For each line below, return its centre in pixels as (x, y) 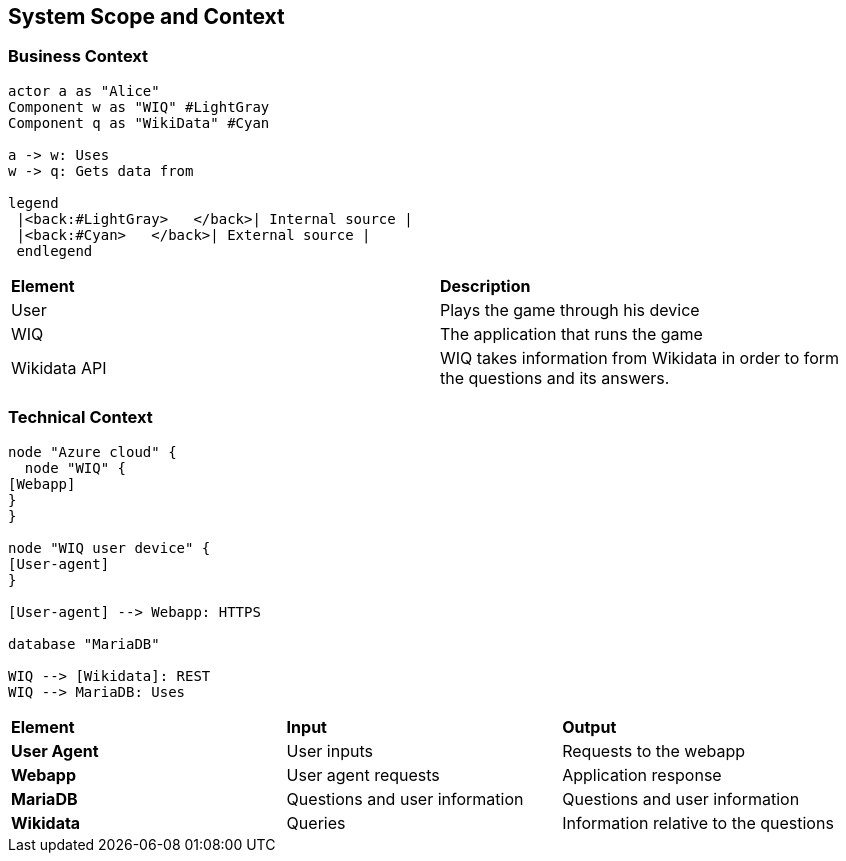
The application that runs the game (571, 333)
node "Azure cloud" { (92, 451)
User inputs (329, 750)
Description (485, 285)
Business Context (78, 56)
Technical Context (80, 417)
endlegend (54, 250)
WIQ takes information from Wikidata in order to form (640, 357)
